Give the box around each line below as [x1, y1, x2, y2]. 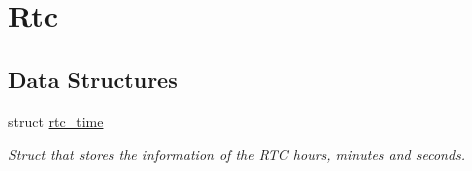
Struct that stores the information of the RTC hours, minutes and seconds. [8, 144, 466, 165]
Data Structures [8, 63, 178, 94]
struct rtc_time [8, 110, 104, 131]
